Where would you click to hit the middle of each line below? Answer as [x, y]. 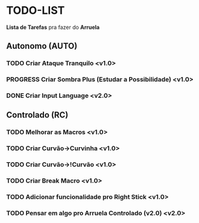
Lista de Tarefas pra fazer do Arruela [53, 27]
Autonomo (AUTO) [42, 46]
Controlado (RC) [37, 115]
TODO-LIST [36, 11]
